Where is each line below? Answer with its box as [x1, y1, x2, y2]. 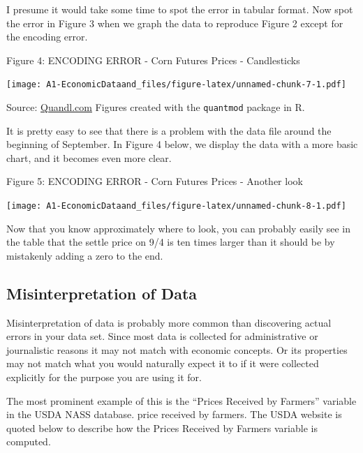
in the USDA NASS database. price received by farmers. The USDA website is [6, 407, 342, 422]
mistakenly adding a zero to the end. [6, 248, 163, 262]
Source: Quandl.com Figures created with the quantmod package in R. [6, 100, 305, 114]
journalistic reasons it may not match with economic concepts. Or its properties [6, 342, 348, 357]
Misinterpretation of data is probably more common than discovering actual [6, 315, 332, 329]
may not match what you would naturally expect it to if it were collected [6, 356, 319, 371]
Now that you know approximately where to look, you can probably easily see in [6, 221, 350, 235]
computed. [6, 434, 51, 449]
